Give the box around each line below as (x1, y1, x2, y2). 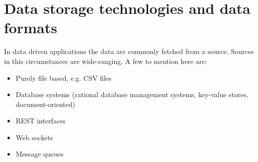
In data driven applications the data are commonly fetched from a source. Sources (4, 46, 254, 56)
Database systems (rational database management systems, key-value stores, (15, 89, 249, 100)
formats (4, 17, 57, 38)
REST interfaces (15, 115, 66, 126)
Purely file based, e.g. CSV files (15, 72, 112, 83)
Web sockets (15, 132, 53, 142)
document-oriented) (15, 99, 76, 109)
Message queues (15, 149, 64, 159)
